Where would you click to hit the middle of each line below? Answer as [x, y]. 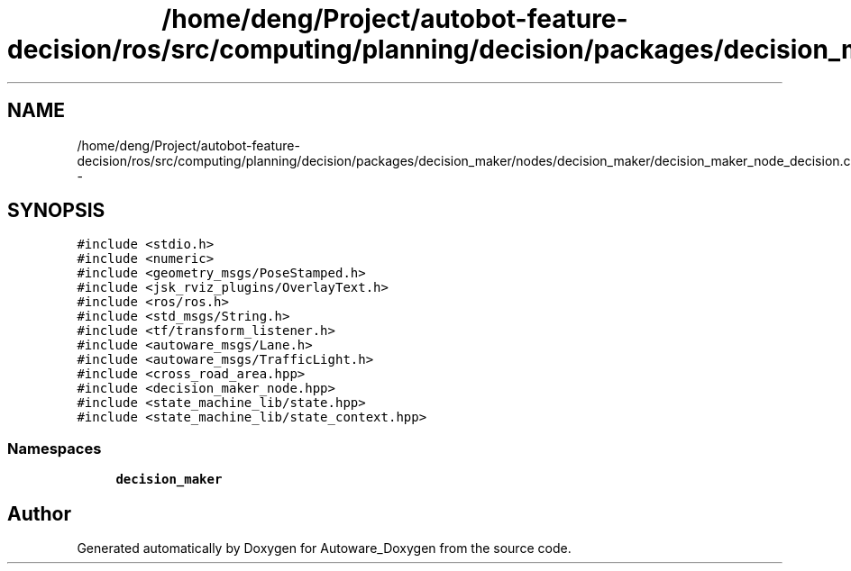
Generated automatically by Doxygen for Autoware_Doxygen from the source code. [324, 548]
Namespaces [55, 448]
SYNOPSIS [56, 211]
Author [39, 513]
